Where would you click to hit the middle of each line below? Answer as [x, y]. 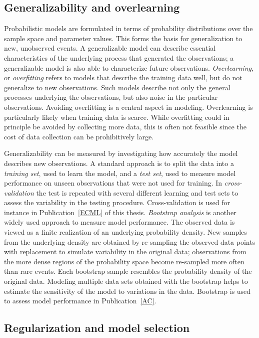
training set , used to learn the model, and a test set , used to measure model [120, 173]
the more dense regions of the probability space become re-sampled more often [124, 261]
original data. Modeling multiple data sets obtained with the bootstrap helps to [126, 281]
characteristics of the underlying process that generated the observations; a [119, 57]
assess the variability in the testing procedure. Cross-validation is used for [117, 202]
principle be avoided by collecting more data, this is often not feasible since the [125, 127]
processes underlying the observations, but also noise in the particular [111, 97]
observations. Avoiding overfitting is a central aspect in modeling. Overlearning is [128, 107]
